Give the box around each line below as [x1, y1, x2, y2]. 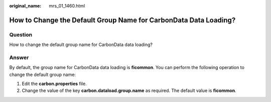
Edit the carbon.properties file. [22, 80, 87, 87]
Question [9, 31, 33, 38]
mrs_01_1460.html [49, 3, 85, 8]
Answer [9, 54, 29, 61]
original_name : [9, 3, 42, 8]
